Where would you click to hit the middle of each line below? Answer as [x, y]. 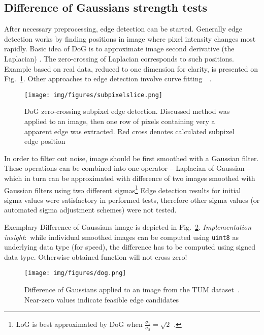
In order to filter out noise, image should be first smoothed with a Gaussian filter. [131, 158]
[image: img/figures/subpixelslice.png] [94, 95]
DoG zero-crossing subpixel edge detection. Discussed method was [127, 111]
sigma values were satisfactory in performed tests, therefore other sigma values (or [132, 200]
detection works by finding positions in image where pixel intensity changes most [130, 38]
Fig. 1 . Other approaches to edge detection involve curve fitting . [108, 79]
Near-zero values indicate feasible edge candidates [102, 299]
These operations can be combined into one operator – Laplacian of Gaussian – [127, 168]
